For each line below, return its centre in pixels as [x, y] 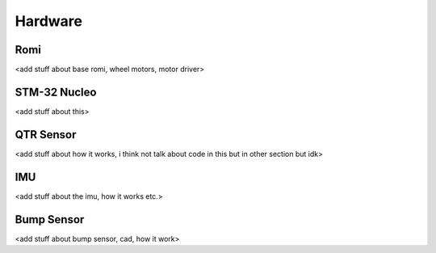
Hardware [48, 21]
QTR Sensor [46, 135]
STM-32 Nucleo [56, 92]
